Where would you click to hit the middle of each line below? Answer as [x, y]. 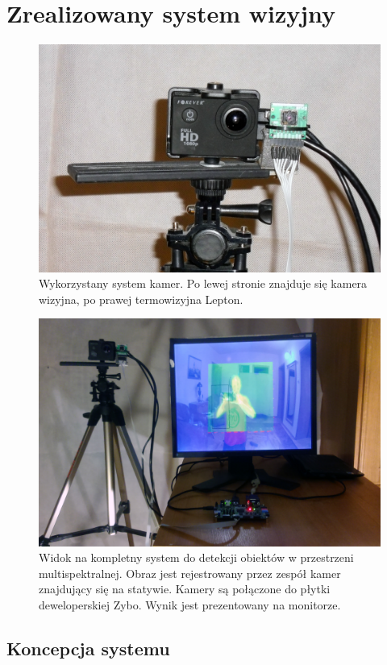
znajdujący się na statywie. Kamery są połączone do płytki [185, 589]
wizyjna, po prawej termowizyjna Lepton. [141, 299]
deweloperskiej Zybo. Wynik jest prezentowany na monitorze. [190, 605]
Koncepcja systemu [88, 648]
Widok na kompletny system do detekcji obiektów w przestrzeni [196, 557]
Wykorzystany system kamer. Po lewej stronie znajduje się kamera [203, 283]
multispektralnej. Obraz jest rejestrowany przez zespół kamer [190, 573]
